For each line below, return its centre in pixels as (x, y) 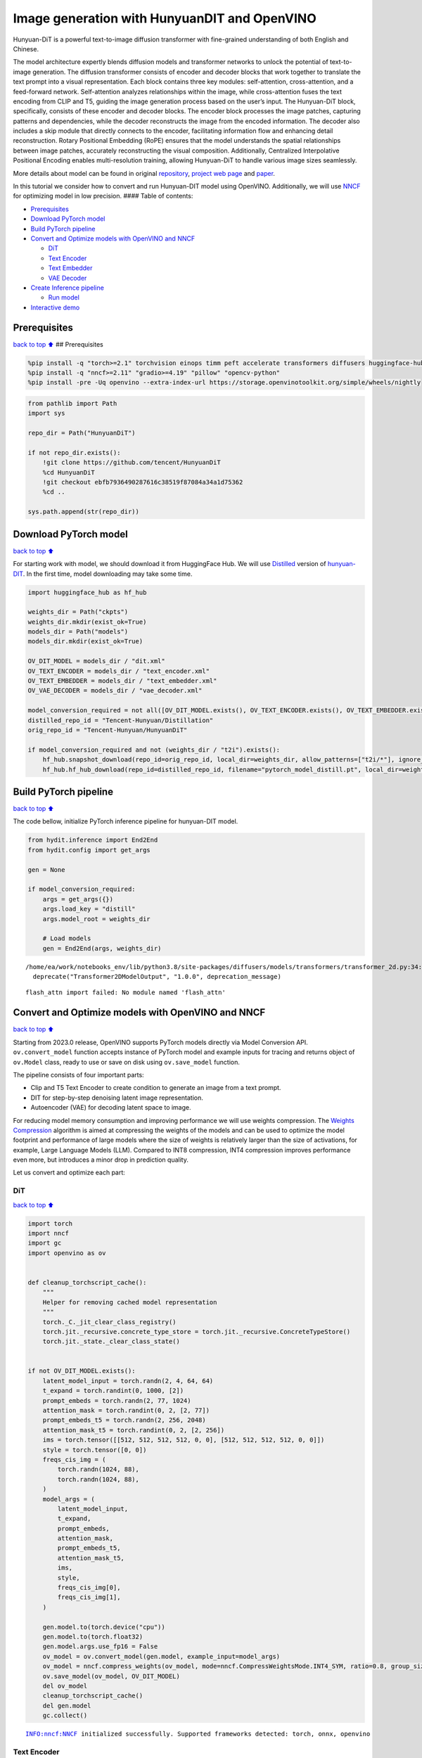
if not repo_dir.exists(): (74, 453)
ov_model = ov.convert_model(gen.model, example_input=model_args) (161, 1656)
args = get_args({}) (78, 899)
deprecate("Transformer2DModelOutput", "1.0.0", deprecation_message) (157, 977)
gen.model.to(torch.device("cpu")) (104, 1627)
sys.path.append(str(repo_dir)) (84, 512)
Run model (64, 297)
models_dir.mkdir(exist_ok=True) (85, 641)
